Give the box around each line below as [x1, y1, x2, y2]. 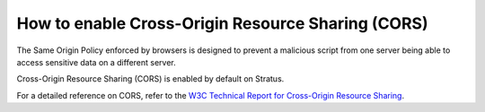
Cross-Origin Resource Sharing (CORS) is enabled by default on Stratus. [16, 73, 285, 84]
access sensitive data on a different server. [16, 56, 177, 67]
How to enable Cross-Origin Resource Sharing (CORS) [16, 13, 428, 33]
